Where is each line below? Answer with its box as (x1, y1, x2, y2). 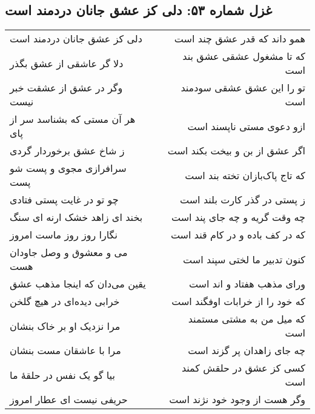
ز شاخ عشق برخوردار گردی (10, 143, 125, 158)
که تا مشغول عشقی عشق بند (182, 49, 305, 64)
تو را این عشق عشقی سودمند (181, 80, 305, 95)
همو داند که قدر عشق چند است (174, 31, 305, 46)
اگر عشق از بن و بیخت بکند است (167, 143, 305, 158)
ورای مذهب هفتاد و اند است (188, 277, 305, 291)
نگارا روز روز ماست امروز (10, 228, 118, 242)
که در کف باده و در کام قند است (170, 228, 305, 242)
